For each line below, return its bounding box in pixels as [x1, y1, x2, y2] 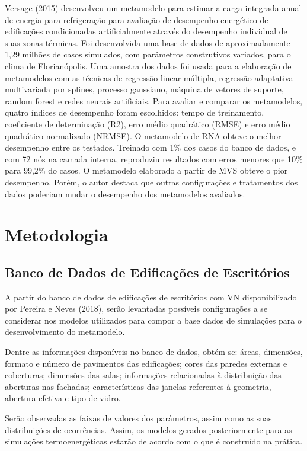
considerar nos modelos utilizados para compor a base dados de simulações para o [5, 314, 302, 326]
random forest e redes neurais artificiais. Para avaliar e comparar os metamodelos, [5, 94, 303, 107]
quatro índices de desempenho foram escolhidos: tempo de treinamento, [5, 106, 264, 119]
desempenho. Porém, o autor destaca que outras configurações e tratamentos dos [5, 175, 298, 188]
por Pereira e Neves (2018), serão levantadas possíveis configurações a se [5, 302, 268, 315]
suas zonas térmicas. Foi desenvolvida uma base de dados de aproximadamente [5, 36, 290, 49]
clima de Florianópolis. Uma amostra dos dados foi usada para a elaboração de [5, 59, 292, 72]
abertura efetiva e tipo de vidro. [5, 392, 121, 404]
